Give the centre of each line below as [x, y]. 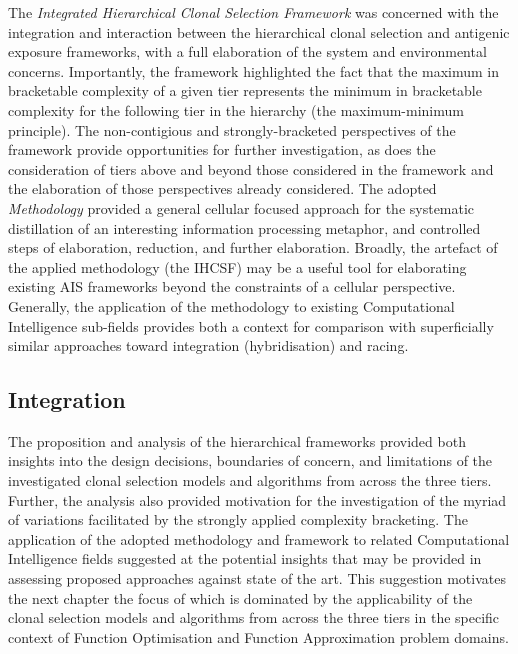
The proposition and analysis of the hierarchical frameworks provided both [237, 440]
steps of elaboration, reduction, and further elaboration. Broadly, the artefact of [253, 247]
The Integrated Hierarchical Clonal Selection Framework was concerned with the [253, 12]
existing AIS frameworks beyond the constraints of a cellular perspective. [232, 286]
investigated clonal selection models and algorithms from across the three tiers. [250, 480]
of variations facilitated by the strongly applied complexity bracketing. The [238, 519]
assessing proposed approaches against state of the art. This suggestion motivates [257, 578]
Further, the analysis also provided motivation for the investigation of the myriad [257, 499]
